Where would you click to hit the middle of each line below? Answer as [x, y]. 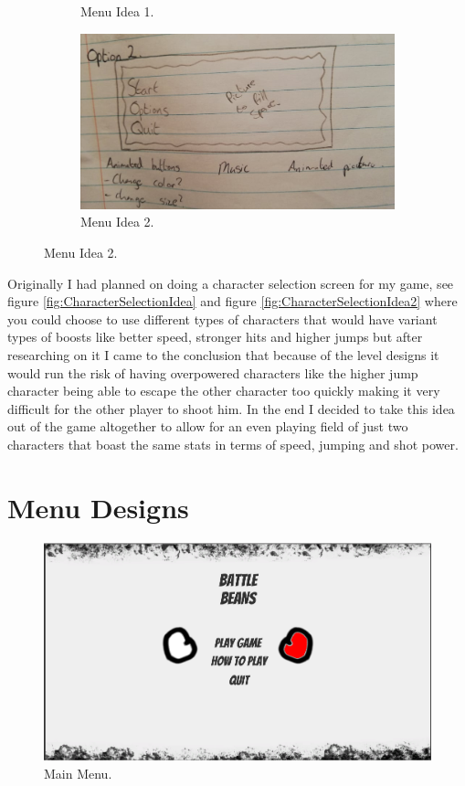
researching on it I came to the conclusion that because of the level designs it [223, 355]
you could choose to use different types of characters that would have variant [222, 319]
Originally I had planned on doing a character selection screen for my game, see [231, 283]
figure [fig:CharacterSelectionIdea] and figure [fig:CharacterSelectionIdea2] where [232, 301]
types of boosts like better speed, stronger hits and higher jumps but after [215, 337]
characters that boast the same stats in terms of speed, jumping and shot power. [233, 445]
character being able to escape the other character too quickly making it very [224, 391]
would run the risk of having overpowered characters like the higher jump [213, 372]
